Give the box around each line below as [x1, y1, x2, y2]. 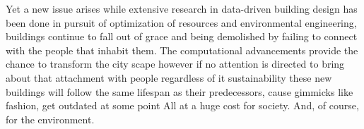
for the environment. [6, 111, 95, 126]
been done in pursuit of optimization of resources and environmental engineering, [6, 15, 357, 30]
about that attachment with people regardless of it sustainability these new [6, 70, 332, 85]
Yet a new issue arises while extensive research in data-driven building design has [6, 1, 358, 16]
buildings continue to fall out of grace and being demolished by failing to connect [6, 29, 358, 44]
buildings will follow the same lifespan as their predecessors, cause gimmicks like [6, 84, 353, 99]
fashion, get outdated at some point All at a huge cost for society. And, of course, [6, 98, 359, 113]
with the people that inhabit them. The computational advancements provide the [6, 42, 358, 57]
